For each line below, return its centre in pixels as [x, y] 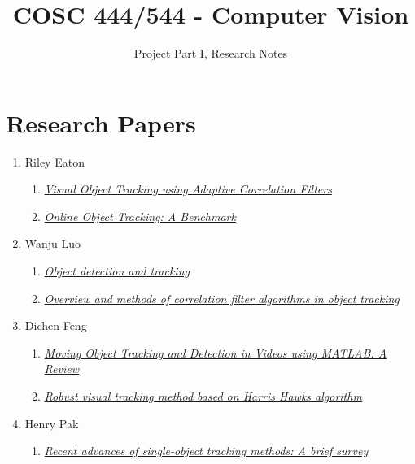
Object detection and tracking [117, 271]
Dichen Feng [56, 325]
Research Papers [101, 122]
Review [61, 369]
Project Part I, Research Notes [211, 53]
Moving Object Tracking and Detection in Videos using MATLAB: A [216, 352]
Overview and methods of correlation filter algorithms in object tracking [222, 298]
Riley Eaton [55, 161]
